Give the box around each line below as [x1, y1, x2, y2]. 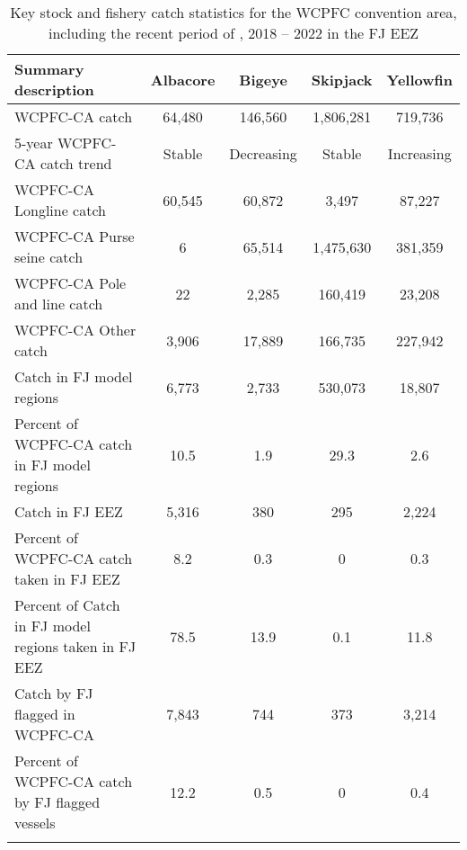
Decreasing [229, 142, 297, 164]
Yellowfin [386, 68, 453, 90]
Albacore [150, 68, 216, 90]
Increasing [387, 142, 452, 164]
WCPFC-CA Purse [14, 226, 135, 246]
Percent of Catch [14, 595, 120, 615]
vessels [14, 812, 56, 833]
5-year [14, 132, 53, 153]
